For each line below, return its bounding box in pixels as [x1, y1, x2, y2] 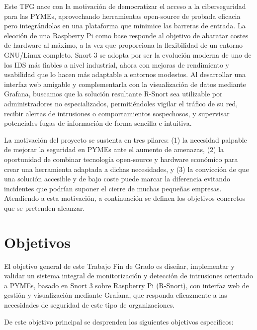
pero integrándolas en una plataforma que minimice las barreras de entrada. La [4, 20, 246, 31]
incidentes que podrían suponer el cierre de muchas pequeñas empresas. [4, 183, 222, 193]
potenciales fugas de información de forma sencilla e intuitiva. [4, 118, 192, 128]
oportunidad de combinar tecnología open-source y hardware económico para [4, 154, 238, 164]
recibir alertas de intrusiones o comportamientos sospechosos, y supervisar [4, 108, 230, 118]
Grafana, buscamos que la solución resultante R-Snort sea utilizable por [4, 88, 223, 99]
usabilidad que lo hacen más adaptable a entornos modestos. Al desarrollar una [4, 69, 246, 80]
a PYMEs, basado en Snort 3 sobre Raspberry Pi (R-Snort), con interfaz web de [4, 280, 249, 290]
